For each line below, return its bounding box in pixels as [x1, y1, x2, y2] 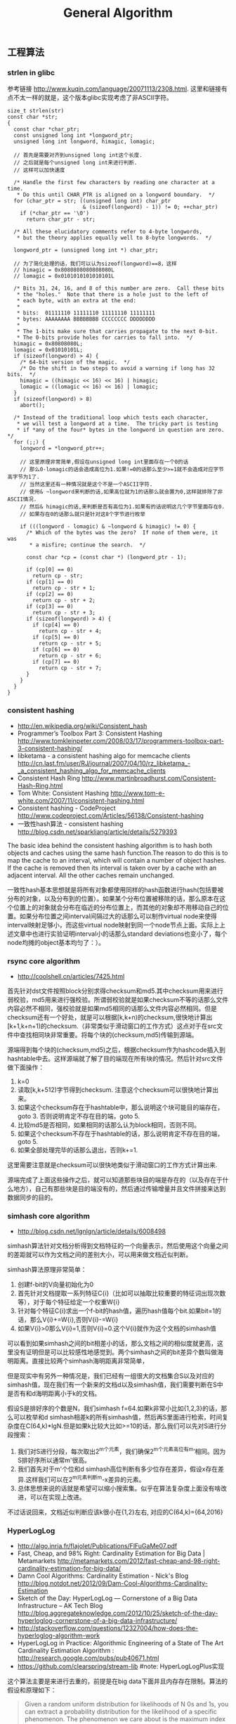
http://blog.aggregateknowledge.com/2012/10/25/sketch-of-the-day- [17, 1609, 218, 1617]
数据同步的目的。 [7, 1193, 57, 1202]
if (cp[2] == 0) [25, 591, 74, 598]
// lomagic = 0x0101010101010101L [13, 273, 114, 280]
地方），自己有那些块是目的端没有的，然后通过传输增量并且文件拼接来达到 [13, 1185, 226, 1193]
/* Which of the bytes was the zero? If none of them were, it [25, 529, 218, 536]
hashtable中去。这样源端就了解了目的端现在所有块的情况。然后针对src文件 [7, 1055, 223, 1063]
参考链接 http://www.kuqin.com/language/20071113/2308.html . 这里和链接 [7, 84, 221, 93]
